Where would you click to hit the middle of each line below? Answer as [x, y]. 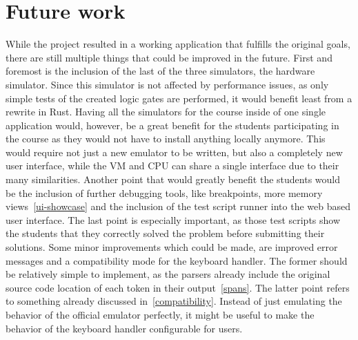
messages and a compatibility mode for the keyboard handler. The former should [177, 260]
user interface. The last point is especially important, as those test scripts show [173, 219]
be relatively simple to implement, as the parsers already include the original [168, 274]
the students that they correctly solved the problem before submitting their [165, 233]
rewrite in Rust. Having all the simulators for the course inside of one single [166, 112]
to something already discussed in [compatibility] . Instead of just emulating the [174, 301]
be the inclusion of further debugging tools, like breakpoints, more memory [164, 192]
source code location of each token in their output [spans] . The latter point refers [178, 287]
